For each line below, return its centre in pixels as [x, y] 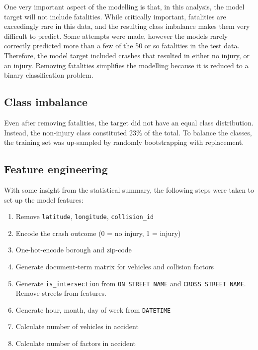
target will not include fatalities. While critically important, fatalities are [115, 16]
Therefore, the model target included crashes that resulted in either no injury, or [127, 55]
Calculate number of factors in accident [76, 343]
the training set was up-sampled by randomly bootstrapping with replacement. [124, 142]
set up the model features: [44, 199]
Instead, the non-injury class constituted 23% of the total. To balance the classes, [128, 132]
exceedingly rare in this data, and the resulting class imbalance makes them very [127, 26]
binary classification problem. [49, 75]
